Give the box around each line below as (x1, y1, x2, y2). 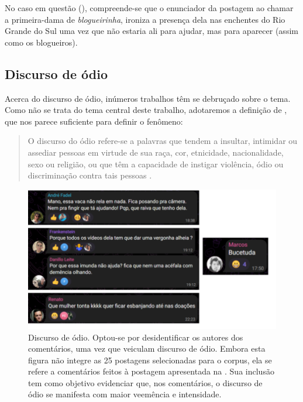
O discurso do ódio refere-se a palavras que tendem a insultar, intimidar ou (27, 135, 298, 147)
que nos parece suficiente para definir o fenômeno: (5, 115, 183, 127)
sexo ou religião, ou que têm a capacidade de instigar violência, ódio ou (27, 157, 284, 170)
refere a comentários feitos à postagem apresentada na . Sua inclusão (28, 365, 274, 377)
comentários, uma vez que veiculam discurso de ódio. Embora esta (28, 342, 266, 355)
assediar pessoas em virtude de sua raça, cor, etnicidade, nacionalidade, (27, 146, 284, 158)
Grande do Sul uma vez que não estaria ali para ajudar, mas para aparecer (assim (5, 25, 298, 37)
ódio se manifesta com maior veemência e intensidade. (28, 388, 222, 400)
